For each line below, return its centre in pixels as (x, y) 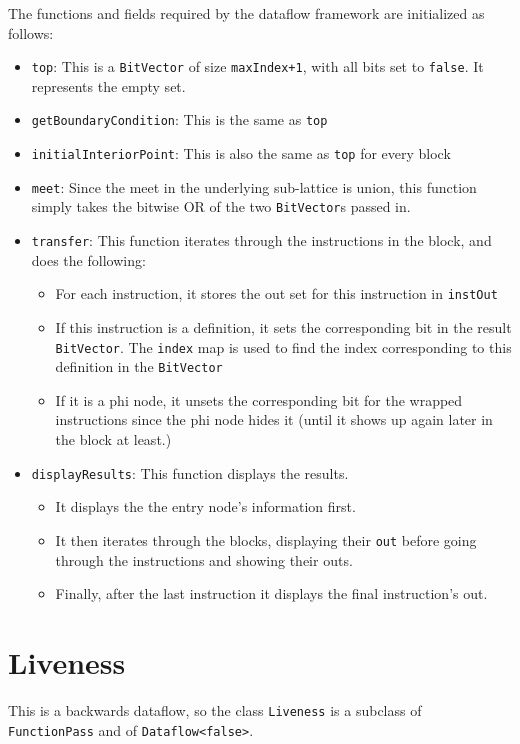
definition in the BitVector (139, 366)
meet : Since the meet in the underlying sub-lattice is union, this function (254, 186)
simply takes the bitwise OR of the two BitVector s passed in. (221, 206)
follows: (31, 32)
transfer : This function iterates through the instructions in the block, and (261, 240)
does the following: (88, 259)
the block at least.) (113, 439)
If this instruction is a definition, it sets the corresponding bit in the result (283, 326)
